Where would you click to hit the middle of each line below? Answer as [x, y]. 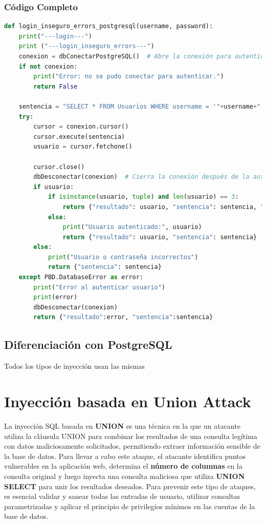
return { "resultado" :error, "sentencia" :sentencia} [123, 317]
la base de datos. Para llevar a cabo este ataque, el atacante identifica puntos [125, 456]
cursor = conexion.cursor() [81, 127]
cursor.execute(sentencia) [79, 137]
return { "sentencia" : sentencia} [105, 267]
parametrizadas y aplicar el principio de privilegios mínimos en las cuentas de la [130, 506]
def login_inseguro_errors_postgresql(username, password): [109, 26]
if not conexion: [48, 66]
